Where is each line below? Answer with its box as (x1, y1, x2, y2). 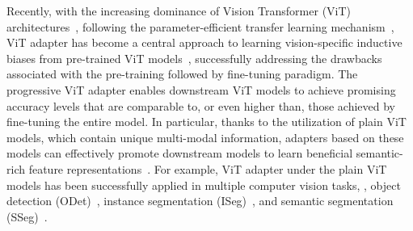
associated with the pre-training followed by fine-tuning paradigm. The (6, 65, 358, 82)
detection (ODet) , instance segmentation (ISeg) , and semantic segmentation (6, 192, 394, 209)
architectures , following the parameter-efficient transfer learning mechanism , (6, 18, 394, 35)
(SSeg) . (6, 208, 48, 225)
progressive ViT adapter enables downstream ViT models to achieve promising (6, 81, 396, 98)
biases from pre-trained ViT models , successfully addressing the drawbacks (6, 49, 382, 66)
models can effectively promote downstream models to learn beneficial (6, 145, 353, 162)
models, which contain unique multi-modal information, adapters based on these (6, 128, 404, 145)
